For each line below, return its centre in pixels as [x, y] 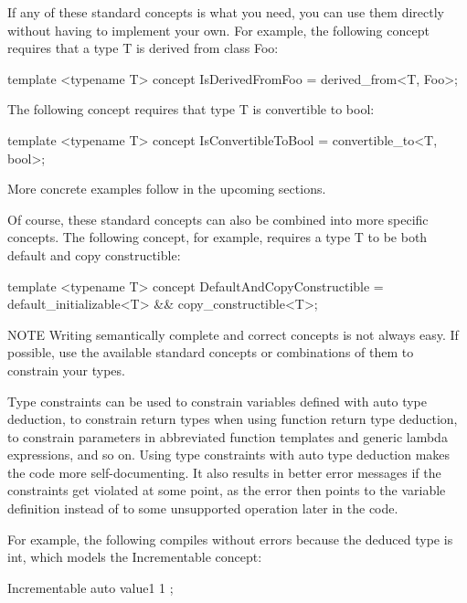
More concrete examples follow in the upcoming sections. [167, 189]
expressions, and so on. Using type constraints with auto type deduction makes [229, 455]
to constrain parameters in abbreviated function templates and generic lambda [228, 436]
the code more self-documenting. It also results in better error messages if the [224, 472]
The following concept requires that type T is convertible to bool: [191, 109]
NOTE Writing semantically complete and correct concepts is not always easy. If [233, 334]
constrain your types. [66, 370]
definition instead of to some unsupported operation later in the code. [203, 508]
